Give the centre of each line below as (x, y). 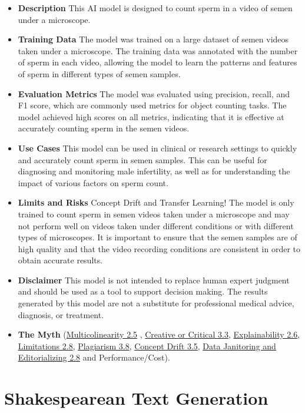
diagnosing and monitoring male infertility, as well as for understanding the (154, 171)
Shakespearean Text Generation (136, 398)
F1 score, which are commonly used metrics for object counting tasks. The (152, 105)
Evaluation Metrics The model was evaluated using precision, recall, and (154, 93)
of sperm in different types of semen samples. (99, 73)
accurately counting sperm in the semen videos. (104, 128)
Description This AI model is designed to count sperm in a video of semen (155, 8)
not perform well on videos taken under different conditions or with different (156, 225)
